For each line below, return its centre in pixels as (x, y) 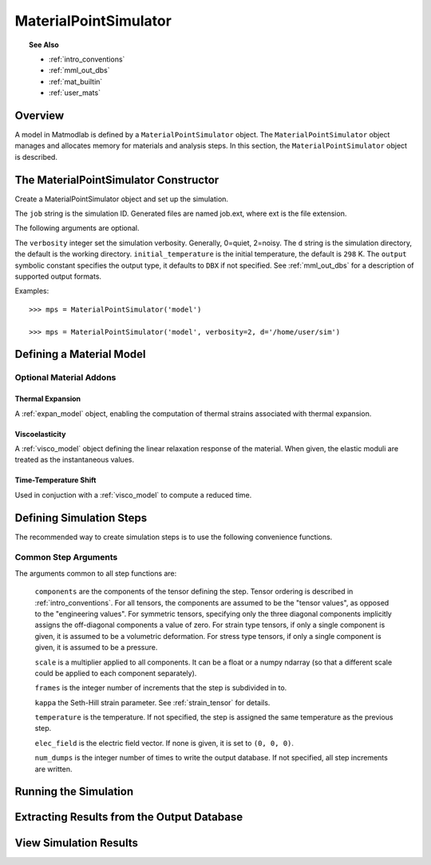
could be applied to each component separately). (116, 673)
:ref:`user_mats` (75, 93)
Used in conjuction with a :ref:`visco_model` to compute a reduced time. (133, 494)
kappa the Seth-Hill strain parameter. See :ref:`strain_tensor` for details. (152, 702)
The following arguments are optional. (77, 228)
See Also (44, 45)
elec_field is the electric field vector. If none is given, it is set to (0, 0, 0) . (164, 743)
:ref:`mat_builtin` (76, 81)
